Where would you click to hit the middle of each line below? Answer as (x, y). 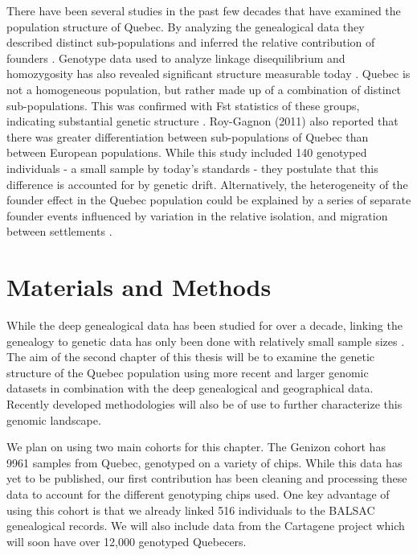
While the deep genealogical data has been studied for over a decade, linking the (204, 325)
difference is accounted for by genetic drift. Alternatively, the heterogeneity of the (207, 184)
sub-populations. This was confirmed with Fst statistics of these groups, (183, 105)
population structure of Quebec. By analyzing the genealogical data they (186, 26)
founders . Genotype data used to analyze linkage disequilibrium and (176, 58)
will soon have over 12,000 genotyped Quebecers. (127, 541)
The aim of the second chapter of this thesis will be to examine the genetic (191, 357)
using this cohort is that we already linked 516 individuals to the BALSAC (191, 510)
